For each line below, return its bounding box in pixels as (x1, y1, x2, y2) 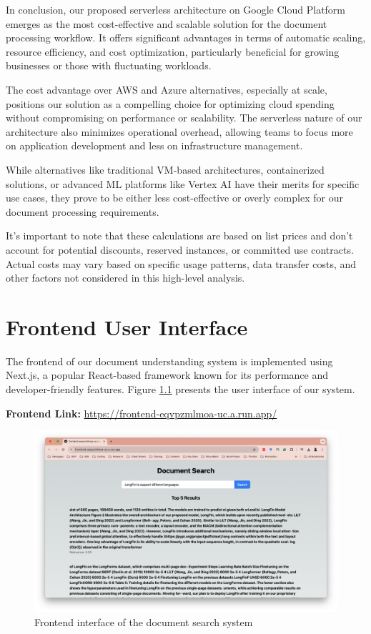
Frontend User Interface (6, 312, 248, 341)
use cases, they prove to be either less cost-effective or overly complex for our (6, 190, 343, 205)
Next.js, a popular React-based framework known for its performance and (6, 367, 329, 382)
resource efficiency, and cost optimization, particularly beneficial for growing (6, 44, 340, 59)
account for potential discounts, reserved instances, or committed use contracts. (6, 242, 354, 257)
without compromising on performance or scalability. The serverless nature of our (6, 110, 362, 125)
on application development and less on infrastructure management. (6, 138, 303, 153)
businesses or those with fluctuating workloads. (6, 58, 212, 73)
